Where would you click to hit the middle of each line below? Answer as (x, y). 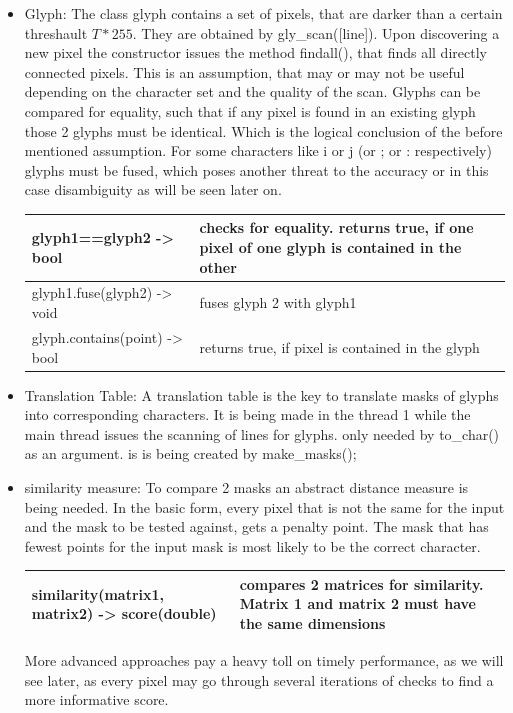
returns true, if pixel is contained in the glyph (339, 346)
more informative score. (96, 699)
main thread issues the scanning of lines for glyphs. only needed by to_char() (262, 433)
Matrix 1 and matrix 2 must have (357, 603)
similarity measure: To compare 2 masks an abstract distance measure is (246, 486)
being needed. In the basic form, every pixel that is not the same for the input (264, 506)
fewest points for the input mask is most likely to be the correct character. (252, 545)
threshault (56, 32)
